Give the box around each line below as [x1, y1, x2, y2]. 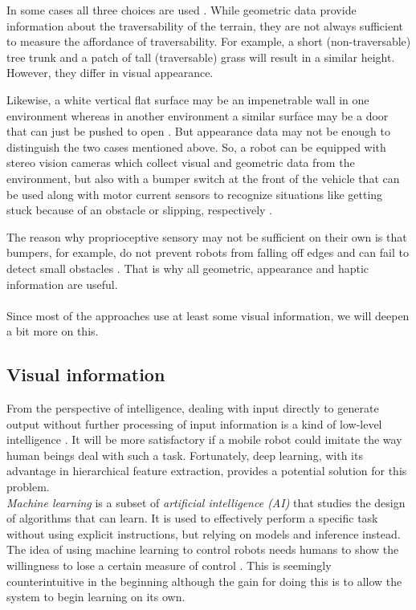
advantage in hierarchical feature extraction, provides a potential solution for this [6, 462, 407, 479]
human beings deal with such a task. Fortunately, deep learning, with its [6, 446, 363, 463]
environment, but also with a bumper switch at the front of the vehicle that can [6, 169, 400, 186]
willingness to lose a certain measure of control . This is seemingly [6, 557, 332, 574]
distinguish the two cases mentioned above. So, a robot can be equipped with [6, 138, 386, 155]
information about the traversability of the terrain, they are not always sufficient [6, 17, 403, 34]
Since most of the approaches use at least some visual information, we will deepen [6, 307, 410, 323]
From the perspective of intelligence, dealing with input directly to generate [6, 400, 379, 417]
